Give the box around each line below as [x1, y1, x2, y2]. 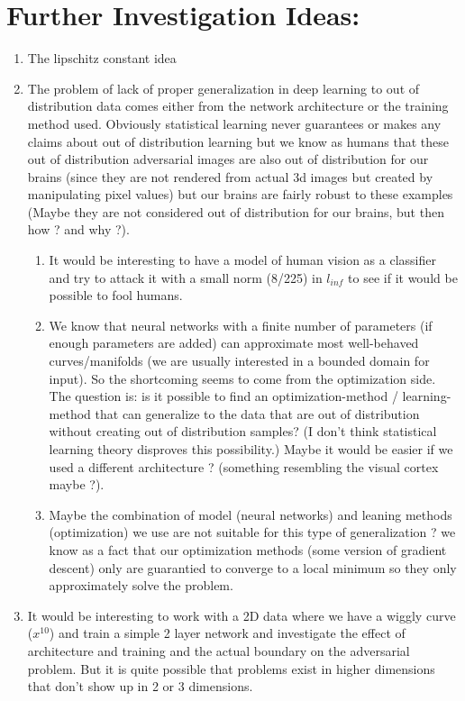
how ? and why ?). [27, 220, 130, 239]
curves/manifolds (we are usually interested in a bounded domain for [49, 351, 430, 370]
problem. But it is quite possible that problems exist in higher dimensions [27, 659, 435, 678]
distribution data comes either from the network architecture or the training [27, 96, 449, 115]
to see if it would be [348, 268, 458, 287]
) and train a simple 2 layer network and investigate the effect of [49, 624, 406, 642]
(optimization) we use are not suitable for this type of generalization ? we [49, 523, 456, 542]
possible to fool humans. [49, 286, 183, 305]
